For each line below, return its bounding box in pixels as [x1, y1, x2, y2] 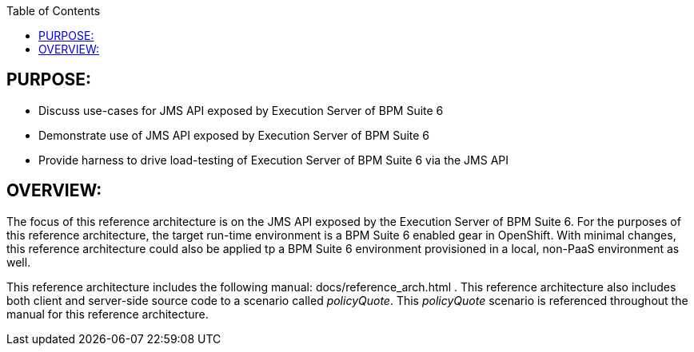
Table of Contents [6, 4, 101, 18]
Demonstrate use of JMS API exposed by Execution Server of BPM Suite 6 [38, 128, 430, 142]
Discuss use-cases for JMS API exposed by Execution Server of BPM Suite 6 [38, 103, 444, 117]
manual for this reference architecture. [6, 307, 209, 321]
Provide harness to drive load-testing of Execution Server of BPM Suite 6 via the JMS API [38, 152, 509, 167]
